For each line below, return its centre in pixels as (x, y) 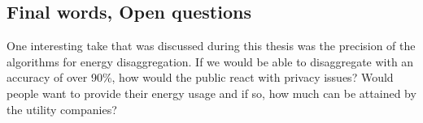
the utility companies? (62, 109)
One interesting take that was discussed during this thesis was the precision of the (211, 46)
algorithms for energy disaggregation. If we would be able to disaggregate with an (210, 61)
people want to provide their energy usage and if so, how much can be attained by (211, 93)
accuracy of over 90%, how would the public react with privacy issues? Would (200, 77)
